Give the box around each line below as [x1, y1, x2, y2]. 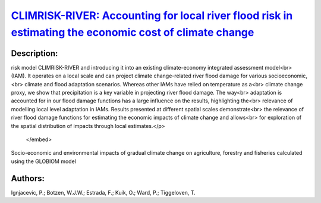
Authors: [11, 173, 45, 183]
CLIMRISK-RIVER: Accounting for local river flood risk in [11, 9, 293, 22]
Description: [11, 48, 58, 58]
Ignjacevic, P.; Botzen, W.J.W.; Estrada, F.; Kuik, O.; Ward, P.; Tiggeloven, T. [11, 189, 196, 196]
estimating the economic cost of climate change [11, 26, 254, 39]
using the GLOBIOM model [11, 158, 77, 165]
